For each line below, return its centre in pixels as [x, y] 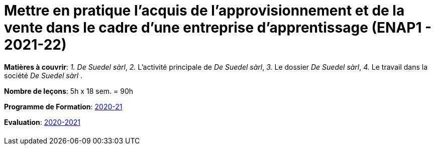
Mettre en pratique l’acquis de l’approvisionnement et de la [204, 11]
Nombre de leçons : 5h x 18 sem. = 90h [69, 91]
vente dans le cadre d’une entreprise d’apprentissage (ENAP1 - [218, 28]
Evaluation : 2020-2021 [42, 122]
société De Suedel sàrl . [43, 75]
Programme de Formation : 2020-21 [63, 106]
